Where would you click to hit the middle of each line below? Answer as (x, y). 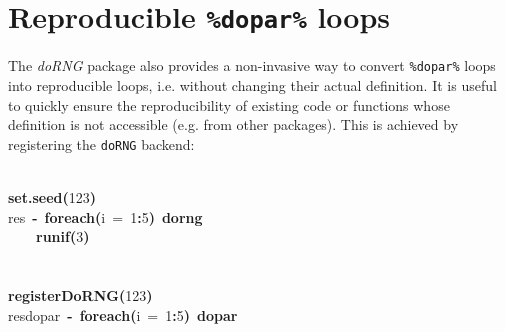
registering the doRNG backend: (101, 143)
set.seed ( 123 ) (52, 196)
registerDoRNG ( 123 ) (80, 294)
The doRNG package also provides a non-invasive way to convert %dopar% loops (252, 65)
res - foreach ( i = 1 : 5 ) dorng (105, 216)
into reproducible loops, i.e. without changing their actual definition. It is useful (252, 84)
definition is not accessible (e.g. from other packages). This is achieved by (233, 124)
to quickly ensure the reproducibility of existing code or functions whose (229, 104)
